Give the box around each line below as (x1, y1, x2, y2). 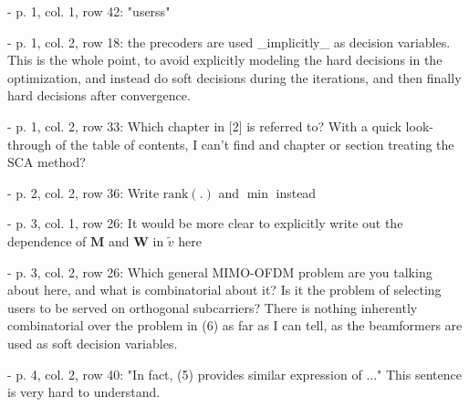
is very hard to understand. (7, 382, 161, 402)
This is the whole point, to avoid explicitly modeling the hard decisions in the (7, 50, 443, 69)
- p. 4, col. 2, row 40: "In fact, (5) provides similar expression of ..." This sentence (7, 364, 462, 383)
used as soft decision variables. (7, 333, 178, 352)
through (7, 134, 52, 153)
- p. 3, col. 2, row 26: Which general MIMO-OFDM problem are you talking (7, 262, 433, 281)
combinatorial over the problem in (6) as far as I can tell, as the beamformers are (7, 316, 463, 335)
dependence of (7, 231, 87, 250)
